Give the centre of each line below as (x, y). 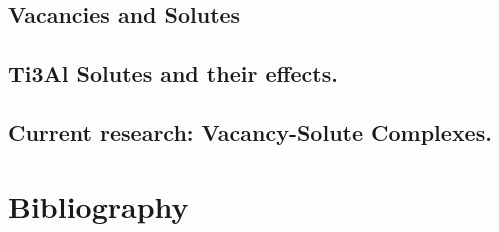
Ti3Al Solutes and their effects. (173, 73)
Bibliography (98, 205)
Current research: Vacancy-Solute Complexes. (250, 131)
